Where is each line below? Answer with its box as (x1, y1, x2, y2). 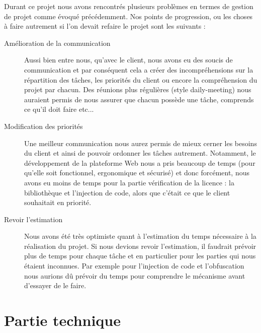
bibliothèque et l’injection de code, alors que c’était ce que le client (24, 187, 230, 197)
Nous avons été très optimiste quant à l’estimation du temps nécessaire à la (24, 231, 256, 241)
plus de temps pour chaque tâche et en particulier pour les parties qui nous (24, 250, 256, 261)
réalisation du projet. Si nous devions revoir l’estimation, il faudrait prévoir (24, 240, 256, 251)
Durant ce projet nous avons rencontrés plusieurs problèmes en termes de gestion (4, 1, 253, 11)
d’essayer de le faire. (24, 280, 86, 291)
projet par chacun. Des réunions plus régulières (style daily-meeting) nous (24, 84, 251, 95)
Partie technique (4, 310, 121, 330)
